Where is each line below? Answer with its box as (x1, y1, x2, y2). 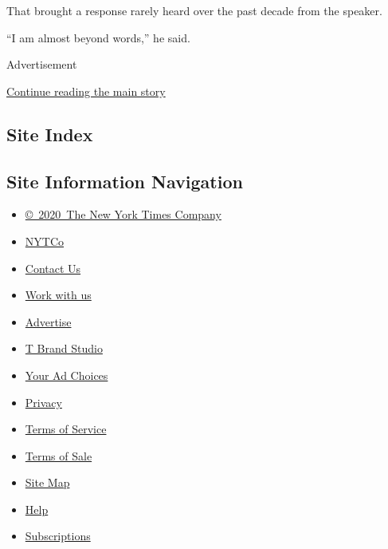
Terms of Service (25, 421, 107, 437)
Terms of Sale (25, 447, 92, 464)
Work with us (25, 286, 92, 303)
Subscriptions (25, 527, 91, 544)
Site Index (6, 121, 93, 146)
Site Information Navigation (6, 168, 243, 193)
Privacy (25, 393, 62, 410)
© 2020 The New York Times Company (25, 206, 221, 223)
